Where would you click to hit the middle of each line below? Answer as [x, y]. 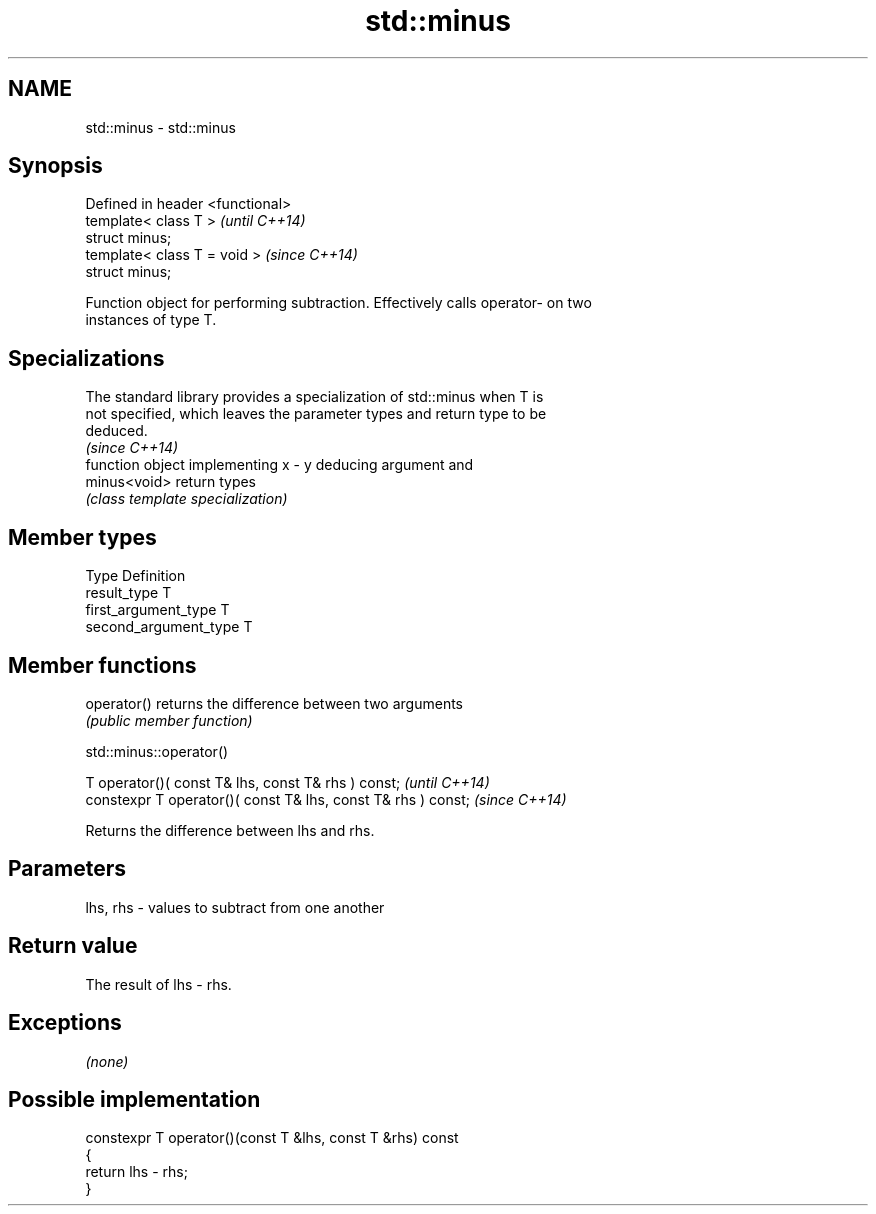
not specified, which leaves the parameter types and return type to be [316, 414]
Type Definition [135, 576]
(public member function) [169, 720]
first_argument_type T [157, 610]
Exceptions [65, 1023]
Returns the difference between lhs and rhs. [230, 830]
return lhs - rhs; [136, 1172]
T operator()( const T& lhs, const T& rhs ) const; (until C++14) [287, 782]
